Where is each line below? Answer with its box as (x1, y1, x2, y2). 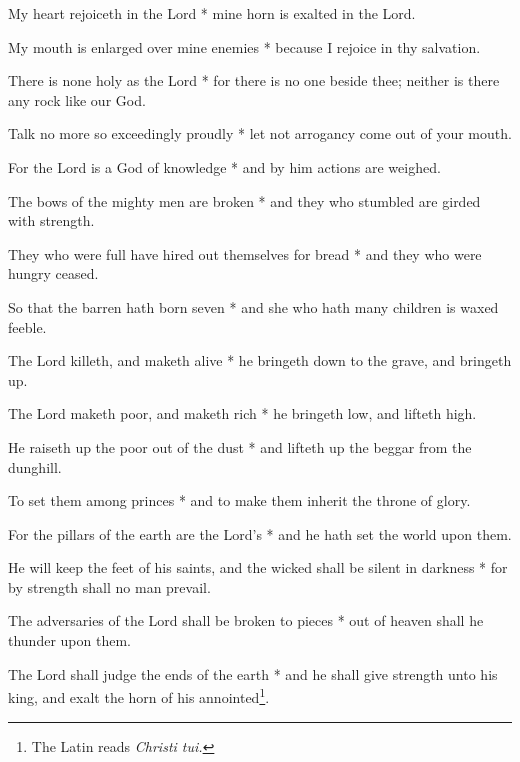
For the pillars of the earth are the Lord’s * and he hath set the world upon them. (8, 523, 512, 544)
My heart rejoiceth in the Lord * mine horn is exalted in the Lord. (8, 3, 416, 23)
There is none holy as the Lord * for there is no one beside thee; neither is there (8, 70, 500, 91)
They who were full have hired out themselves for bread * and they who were (8, 243, 482, 264)
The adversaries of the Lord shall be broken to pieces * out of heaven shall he (8, 610, 484, 631)
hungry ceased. (8, 263, 99, 284)
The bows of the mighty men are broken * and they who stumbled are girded (8, 190, 481, 211)
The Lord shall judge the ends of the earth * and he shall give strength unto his (8, 663, 498, 684)
